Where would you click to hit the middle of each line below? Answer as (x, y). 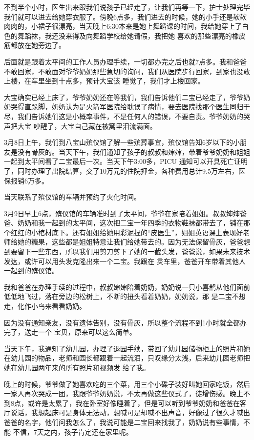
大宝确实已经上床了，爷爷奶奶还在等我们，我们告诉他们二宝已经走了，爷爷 (124, 97)
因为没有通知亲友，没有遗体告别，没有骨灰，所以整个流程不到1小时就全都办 (125, 322)
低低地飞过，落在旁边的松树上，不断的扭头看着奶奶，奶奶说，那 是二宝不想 (125, 296)
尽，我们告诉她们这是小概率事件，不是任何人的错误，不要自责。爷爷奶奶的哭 (127, 116)
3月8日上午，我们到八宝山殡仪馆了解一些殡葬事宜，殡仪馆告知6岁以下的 (118, 142)
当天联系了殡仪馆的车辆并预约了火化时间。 (72, 197)
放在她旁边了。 (41, 45)
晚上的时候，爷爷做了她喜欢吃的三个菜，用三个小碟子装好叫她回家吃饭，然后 (127, 384)
